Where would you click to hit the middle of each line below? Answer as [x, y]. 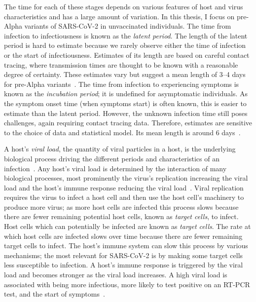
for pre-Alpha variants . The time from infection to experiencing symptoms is [122, 84]
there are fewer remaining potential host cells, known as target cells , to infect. [121, 216]
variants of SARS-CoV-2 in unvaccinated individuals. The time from [128, 26]
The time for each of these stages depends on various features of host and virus [124, 6]
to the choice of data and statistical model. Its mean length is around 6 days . [122, 132]
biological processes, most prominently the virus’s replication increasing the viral [126, 178]
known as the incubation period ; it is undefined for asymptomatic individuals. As [126, 94]
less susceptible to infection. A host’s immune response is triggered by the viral [124, 265]
